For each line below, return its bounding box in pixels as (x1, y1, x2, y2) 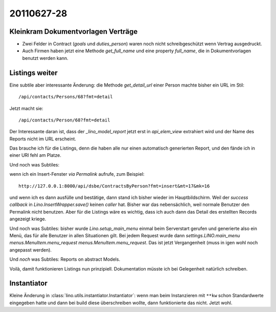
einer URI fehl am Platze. (9, 152, 61, 158)
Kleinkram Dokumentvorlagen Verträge (9, 27, 138, 36)
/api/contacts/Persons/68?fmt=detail (18, 94, 113, 100)
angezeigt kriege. (9, 216, 47, 222)
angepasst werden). (9, 246, 52, 253)
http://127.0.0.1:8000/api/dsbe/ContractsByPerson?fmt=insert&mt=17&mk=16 (18, 183, 210, 189)
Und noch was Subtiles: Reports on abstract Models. (9, 256, 120, 262)
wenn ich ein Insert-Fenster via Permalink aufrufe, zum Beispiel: (9, 171, 145, 177)
